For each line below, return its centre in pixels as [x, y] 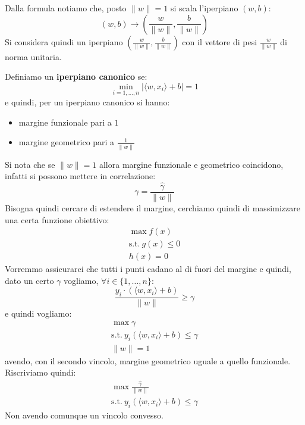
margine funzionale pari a [65, 122]
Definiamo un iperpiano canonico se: [76, 76]
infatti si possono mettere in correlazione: [80, 176]
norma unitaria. [33, 56]
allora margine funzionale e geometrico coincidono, [191, 164]
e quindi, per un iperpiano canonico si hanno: [87, 102]
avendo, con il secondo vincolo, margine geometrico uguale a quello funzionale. [148, 360]
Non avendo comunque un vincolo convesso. [84, 415]
